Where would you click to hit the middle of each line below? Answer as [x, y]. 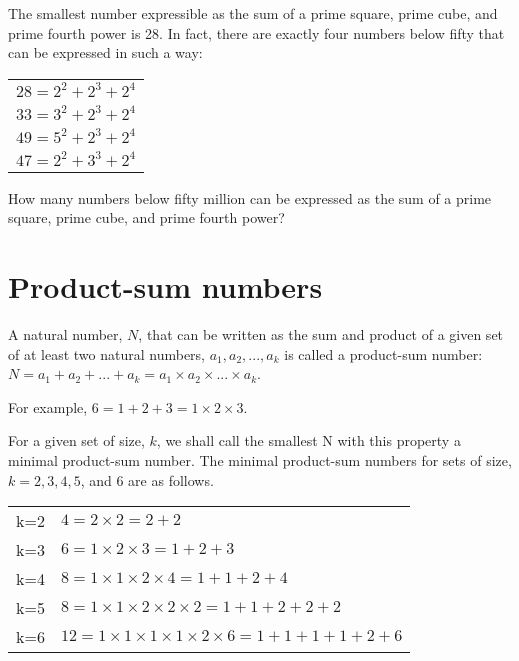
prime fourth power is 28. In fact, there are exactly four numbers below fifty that [256, 32]
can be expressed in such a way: [105, 52]
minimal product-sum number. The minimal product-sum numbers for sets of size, [260, 460]
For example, [48, 406]
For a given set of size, [76, 440]
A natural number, [65, 334]
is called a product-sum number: [383, 353]
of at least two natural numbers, [107, 353]
